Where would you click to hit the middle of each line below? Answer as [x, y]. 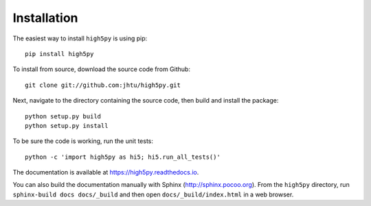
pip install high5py [59, 54]
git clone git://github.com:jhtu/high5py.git [103, 85]
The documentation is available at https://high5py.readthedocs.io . [106, 172]
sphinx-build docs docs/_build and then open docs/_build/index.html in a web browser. [153, 194]
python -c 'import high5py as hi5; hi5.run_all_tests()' [123, 157]
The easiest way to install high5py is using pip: [80, 38]
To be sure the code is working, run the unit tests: [83, 141]
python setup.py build [63, 116]
